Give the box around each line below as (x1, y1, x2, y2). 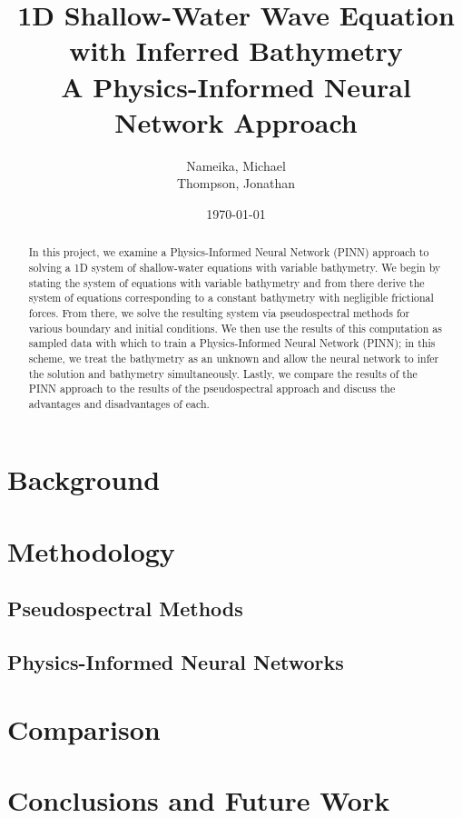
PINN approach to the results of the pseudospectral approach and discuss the (28, 381, 396, 396)
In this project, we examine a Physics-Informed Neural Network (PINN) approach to (28, 244, 429, 260)
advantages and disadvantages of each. (28, 395, 210, 411)
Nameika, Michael (186, 155, 286, 175)
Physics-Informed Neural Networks (7, 648, 344, 676)
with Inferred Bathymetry (69, 32, 403, 69)
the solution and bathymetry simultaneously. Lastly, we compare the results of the (28, 365, 418, 381)
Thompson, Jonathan (176, 174, 296, 193)
